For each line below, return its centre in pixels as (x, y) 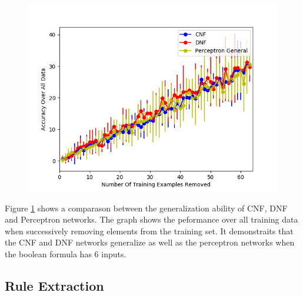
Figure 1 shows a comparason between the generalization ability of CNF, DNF (146, 208)
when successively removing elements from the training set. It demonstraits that (149, 231)
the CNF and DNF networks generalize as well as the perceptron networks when (150, 242)
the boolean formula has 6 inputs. (66, 253)
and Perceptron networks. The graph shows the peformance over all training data (151, 219)
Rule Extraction (54, 285)
